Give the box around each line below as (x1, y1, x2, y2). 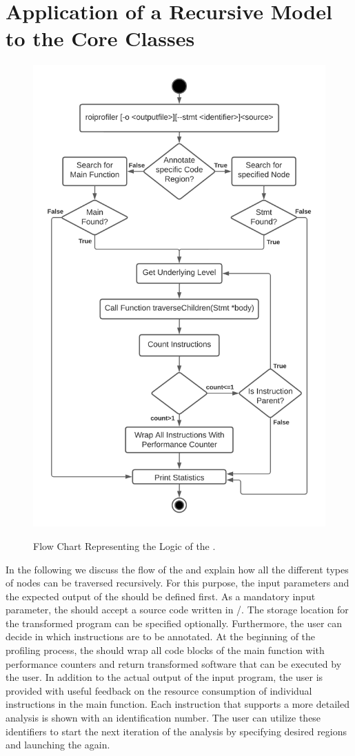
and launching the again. (6, 737, 110, 752)
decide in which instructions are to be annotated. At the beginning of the (6, 629, 316, 644)
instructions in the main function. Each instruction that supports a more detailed (6, 697, 349, 711)
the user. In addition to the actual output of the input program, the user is (6, 670, 323, 684)
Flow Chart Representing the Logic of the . (33, 538, 216, 553)
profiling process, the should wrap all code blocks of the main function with (6, 643, 325, 657)
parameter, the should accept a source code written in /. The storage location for (6, 602, 349, 617)
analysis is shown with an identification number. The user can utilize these (6, 711, 321, 725)
